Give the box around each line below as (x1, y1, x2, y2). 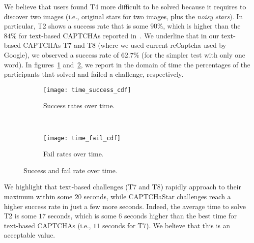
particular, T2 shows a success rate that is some (4, 21, 148, 31)
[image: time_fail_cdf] (43, 134, 121, 142)
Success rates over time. (43, 100, 115, 111)
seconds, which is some (48, 211, 116, 221)
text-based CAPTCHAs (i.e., (4, 220, 91, 230)
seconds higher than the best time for (124, 211, 237, 221)
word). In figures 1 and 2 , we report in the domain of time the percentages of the (4, 59, 251, 69)
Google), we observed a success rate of (4, 49, 119, 60)
